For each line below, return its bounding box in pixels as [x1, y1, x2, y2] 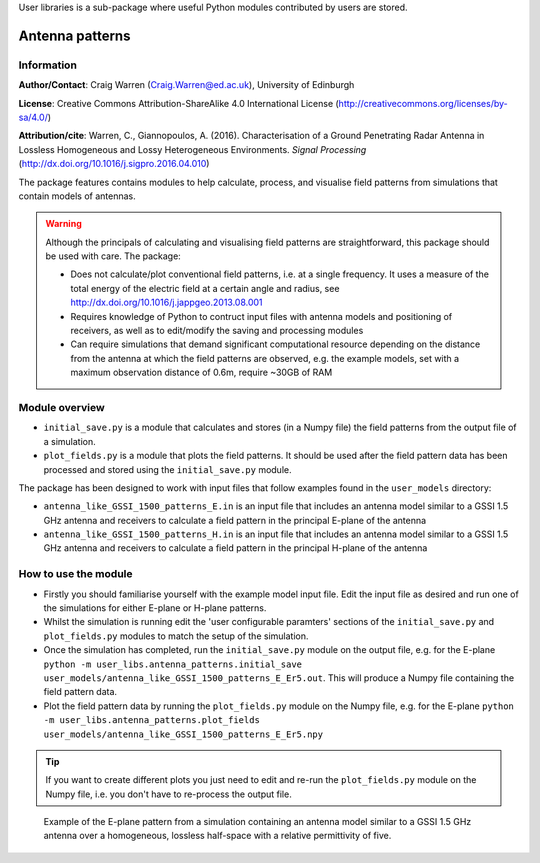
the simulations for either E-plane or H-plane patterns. [43, 601, 267, 614]
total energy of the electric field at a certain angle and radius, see [70, 282, 340, 294]
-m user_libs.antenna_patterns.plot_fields [43, 715, 260, 726]
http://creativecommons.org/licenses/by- [338, 97, 509, 109]
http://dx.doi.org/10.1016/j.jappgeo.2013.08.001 [70, 296, 264, 309]
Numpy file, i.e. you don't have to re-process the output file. [45, 788, 292, 800]
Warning [45, 218, 82, 230]
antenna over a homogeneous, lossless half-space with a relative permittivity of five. [43, 830, 392, 842]
